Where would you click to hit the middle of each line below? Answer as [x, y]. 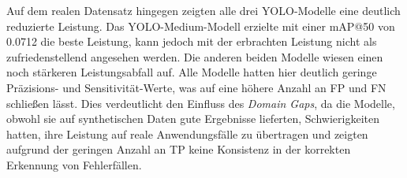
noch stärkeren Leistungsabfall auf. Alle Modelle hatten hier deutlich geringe [192, 72]
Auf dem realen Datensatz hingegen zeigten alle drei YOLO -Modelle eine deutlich [203, 10]
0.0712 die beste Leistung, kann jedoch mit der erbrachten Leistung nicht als [192, 41]
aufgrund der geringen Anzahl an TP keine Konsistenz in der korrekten [179, 149]
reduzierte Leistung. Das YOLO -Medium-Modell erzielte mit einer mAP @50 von [201, 26]
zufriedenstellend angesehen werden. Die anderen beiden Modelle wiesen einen [195, 56]
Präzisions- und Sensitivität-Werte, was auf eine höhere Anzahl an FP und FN [196, 87]
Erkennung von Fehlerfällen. [74, 164]
